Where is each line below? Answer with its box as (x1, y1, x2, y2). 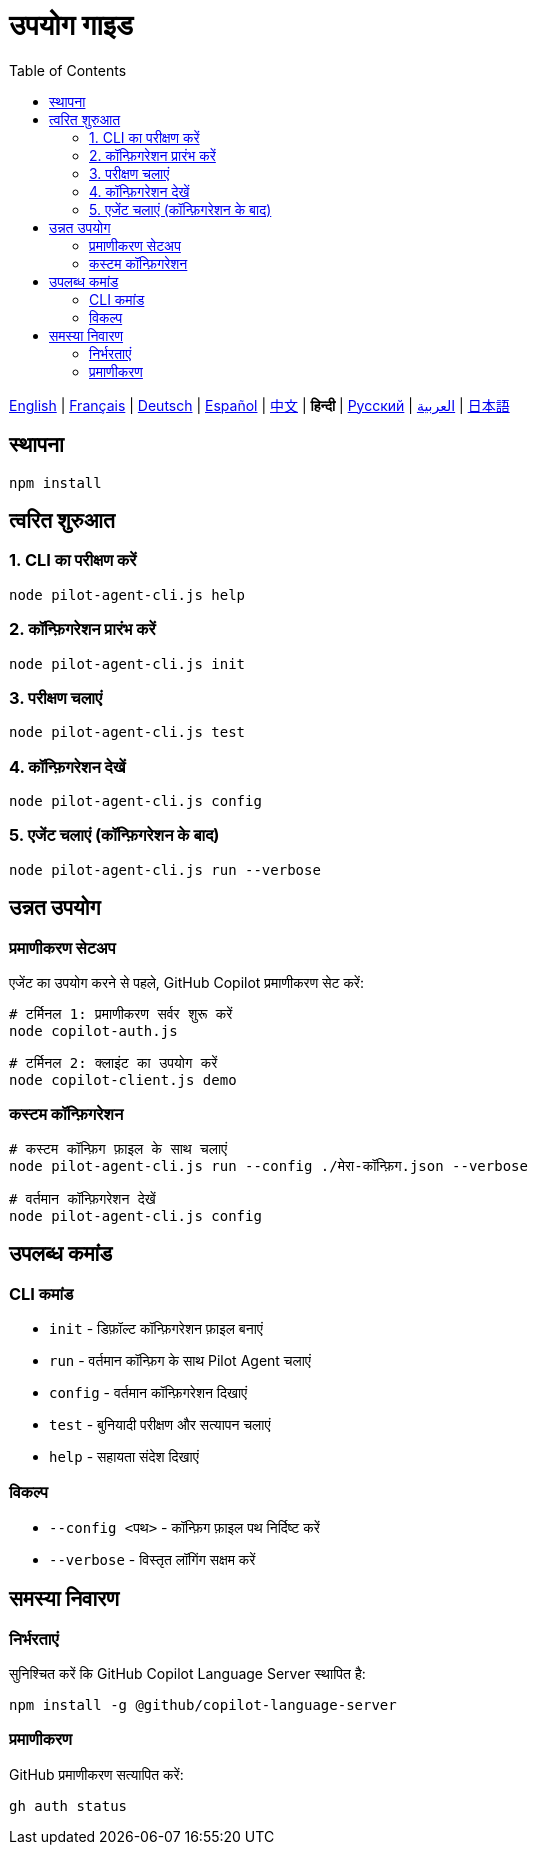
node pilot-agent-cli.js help (9, 586, 246, 603)
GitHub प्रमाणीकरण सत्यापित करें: (9, 1765, 184, 1783)
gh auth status (9, 1797, 128, 1814)
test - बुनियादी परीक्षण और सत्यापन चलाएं (49, 1416, 271, 1433)
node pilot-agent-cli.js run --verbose (9, 861, 321, 878)
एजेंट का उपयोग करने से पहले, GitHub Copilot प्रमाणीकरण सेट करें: (9, 974, 364, 992)
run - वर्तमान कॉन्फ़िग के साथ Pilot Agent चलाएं (49, 1352, 311, 1369)
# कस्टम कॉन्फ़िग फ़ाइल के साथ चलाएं (9, 1140, 228, 1157)
